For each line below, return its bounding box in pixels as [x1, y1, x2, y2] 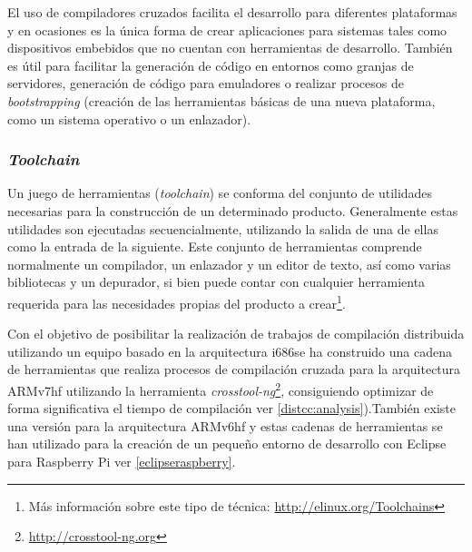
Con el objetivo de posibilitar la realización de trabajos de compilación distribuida [7, 324, 465, 343]
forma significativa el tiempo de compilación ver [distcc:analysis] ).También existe [7, 399, 456, 418]
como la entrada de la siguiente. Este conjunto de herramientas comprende [7, 237, 422, 256]
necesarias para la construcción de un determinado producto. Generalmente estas [7, 201, 458, 220]
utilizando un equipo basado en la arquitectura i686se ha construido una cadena [7, 341, 453, 360]
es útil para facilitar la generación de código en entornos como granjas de [7, 55, 414, 74]
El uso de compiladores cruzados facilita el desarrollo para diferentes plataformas [7, 3, 457, 21]
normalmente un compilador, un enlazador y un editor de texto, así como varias [7, 254, 451, 273]
